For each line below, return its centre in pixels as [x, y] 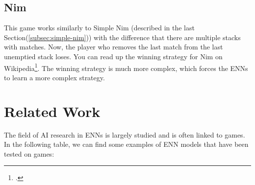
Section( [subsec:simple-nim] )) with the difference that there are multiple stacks [122, 37]
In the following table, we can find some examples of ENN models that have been [126, 144]
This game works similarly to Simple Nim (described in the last [99, 28]
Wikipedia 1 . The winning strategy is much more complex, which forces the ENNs [126, 67]
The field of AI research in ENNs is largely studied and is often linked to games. [125, 134]
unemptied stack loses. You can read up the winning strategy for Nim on [113, 56]
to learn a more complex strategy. [54, 77]
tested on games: [29, 153]
